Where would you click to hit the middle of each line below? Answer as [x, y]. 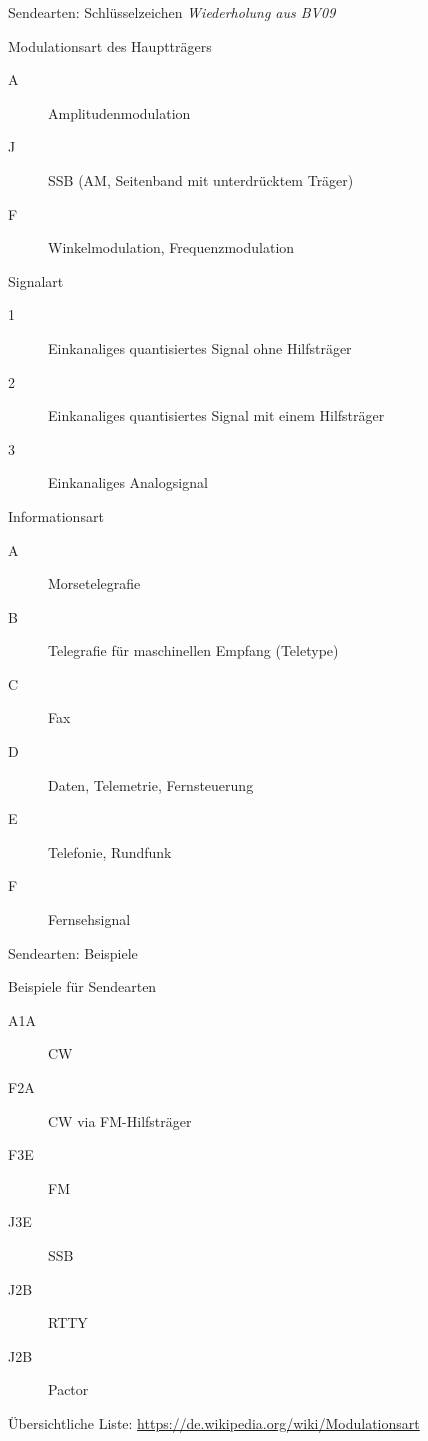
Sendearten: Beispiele [73, 952]
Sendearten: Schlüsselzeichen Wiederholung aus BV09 [172, 12]
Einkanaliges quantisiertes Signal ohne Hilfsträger [200, 347]
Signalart [36, 280]
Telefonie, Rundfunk [110, 851]
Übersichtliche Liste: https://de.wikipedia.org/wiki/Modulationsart [214, 1422]
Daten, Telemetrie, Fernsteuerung [151, 784]
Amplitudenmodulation [119, 112]
